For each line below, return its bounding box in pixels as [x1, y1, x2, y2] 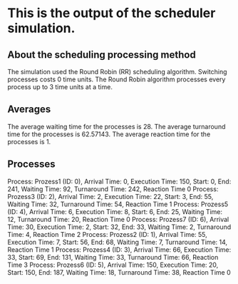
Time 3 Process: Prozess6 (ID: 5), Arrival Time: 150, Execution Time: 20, [7, 260, 219, 269]
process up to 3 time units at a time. [7, 83, 113, 91]
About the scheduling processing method [7, 49, 196, 61]
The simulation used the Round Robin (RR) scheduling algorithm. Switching [7, 68, 227, 76]
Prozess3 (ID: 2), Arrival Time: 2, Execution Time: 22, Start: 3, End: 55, [7, 192, 214, 201]
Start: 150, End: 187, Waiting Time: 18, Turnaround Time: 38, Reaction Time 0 [7, 268, 231, 276]
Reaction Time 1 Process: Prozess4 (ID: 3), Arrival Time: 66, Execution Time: [7, 245, 232, 254]
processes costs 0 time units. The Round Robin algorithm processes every [7, 75, 226, 83]
